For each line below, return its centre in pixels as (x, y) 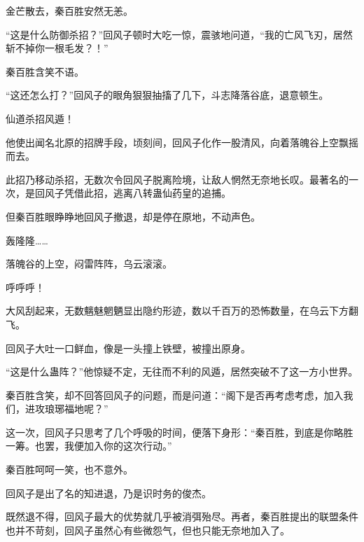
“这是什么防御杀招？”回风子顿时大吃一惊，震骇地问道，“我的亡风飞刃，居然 (179, 34)
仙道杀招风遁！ (40, 118)
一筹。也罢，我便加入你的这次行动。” (89, 446)
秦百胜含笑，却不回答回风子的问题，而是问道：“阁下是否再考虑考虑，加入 (175, 395)
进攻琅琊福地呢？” (66, 409)
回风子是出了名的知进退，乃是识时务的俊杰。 (108, 493)
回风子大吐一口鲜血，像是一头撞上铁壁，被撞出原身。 (128, 348)
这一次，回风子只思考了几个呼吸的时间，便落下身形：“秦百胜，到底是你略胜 (180, 432)
